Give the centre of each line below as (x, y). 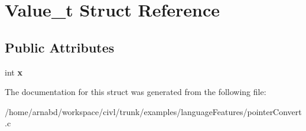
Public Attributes (60, 47)
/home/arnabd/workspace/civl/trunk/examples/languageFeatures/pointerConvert (153, 111)
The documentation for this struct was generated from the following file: (136, 92)
